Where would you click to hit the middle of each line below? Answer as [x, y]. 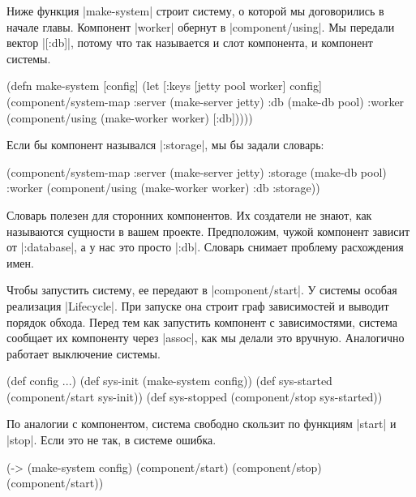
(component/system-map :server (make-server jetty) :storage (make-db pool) [197, 171]
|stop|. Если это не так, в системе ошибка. [112, 440]
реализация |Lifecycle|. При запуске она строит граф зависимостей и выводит [198, 305]
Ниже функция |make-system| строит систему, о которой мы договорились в [195, 11]
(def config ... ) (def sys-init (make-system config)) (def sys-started [169, 381]
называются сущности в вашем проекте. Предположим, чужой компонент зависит [208, 231]
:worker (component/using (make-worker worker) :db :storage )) [163, 188]
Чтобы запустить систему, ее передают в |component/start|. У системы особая [202, 290]
